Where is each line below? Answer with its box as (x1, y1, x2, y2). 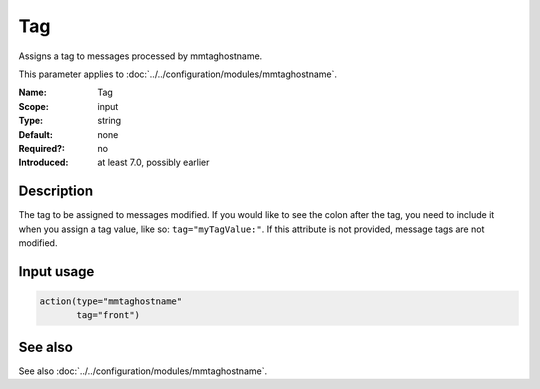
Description (18, 183, 94, 200)
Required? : (18, 142, 65, 154)
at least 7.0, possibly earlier (97, 156, 210, 169)
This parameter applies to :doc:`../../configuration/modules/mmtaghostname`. (18, 68, 338, 80)
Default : (18, 128, 54, 140)
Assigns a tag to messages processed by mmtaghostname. (18, 50, 263, 62)
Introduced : (18, 156, 69, 169)
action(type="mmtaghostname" (39, 295, 183, 307)
